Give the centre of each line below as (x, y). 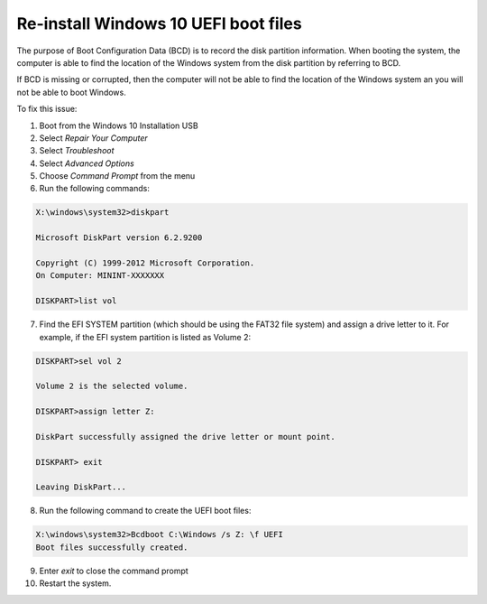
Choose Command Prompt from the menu (117, 176)
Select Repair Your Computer (93, 138)
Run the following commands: (95, 189)
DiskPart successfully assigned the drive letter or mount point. (185, 437)
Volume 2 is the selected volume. (112, 386)
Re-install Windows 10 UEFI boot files (159, 23)
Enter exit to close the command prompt (114, 571)
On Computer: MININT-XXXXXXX (100, 276)
